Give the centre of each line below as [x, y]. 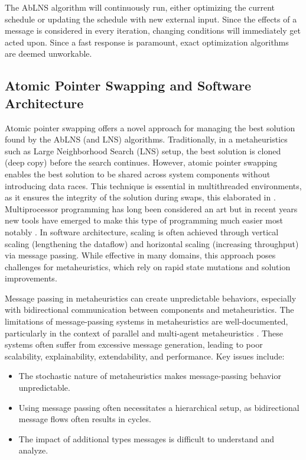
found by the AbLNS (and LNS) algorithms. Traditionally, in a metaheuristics [146, 139]
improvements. [31, 278]
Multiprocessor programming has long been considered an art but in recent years [151, 208]
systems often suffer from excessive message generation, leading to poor [134, 344]
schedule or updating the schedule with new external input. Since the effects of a [151, 19]
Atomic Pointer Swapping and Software [128, 85]
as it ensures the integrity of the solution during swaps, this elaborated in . [140, 197]
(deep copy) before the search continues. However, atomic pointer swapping [141, 162]
